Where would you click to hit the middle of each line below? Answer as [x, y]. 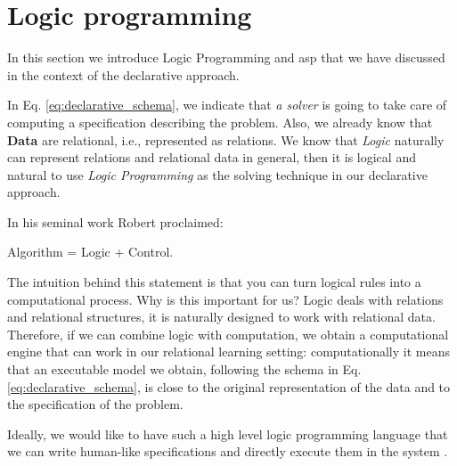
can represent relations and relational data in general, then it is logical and [212, 157]
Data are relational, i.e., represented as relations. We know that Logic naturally [226, 139]
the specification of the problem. [95, 404]
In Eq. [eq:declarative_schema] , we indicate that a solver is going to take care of [227, 105]
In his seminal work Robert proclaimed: [115, 221]
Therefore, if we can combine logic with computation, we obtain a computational [228, 334]
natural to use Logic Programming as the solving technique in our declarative [217, 174]
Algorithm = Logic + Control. [90, 252]
